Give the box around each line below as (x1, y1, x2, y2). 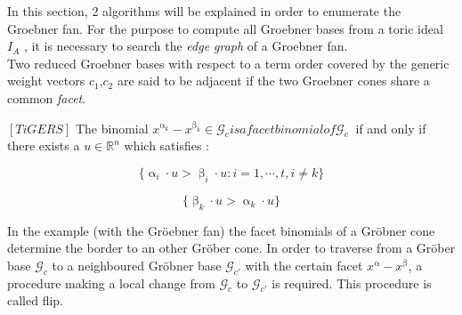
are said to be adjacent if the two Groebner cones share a (117, 71, 430, 90)
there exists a (7, 136, 80, 155)
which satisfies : (124, 136, 210, 155)
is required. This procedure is (272, 273, 432, 292)
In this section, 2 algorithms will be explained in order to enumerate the (7, 2, 401, 20)
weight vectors (7, 71, 85, 90)
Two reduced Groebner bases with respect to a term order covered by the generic (7, 53, 450, 72)
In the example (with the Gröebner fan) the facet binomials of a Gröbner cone (7, 221, 435, 239)
